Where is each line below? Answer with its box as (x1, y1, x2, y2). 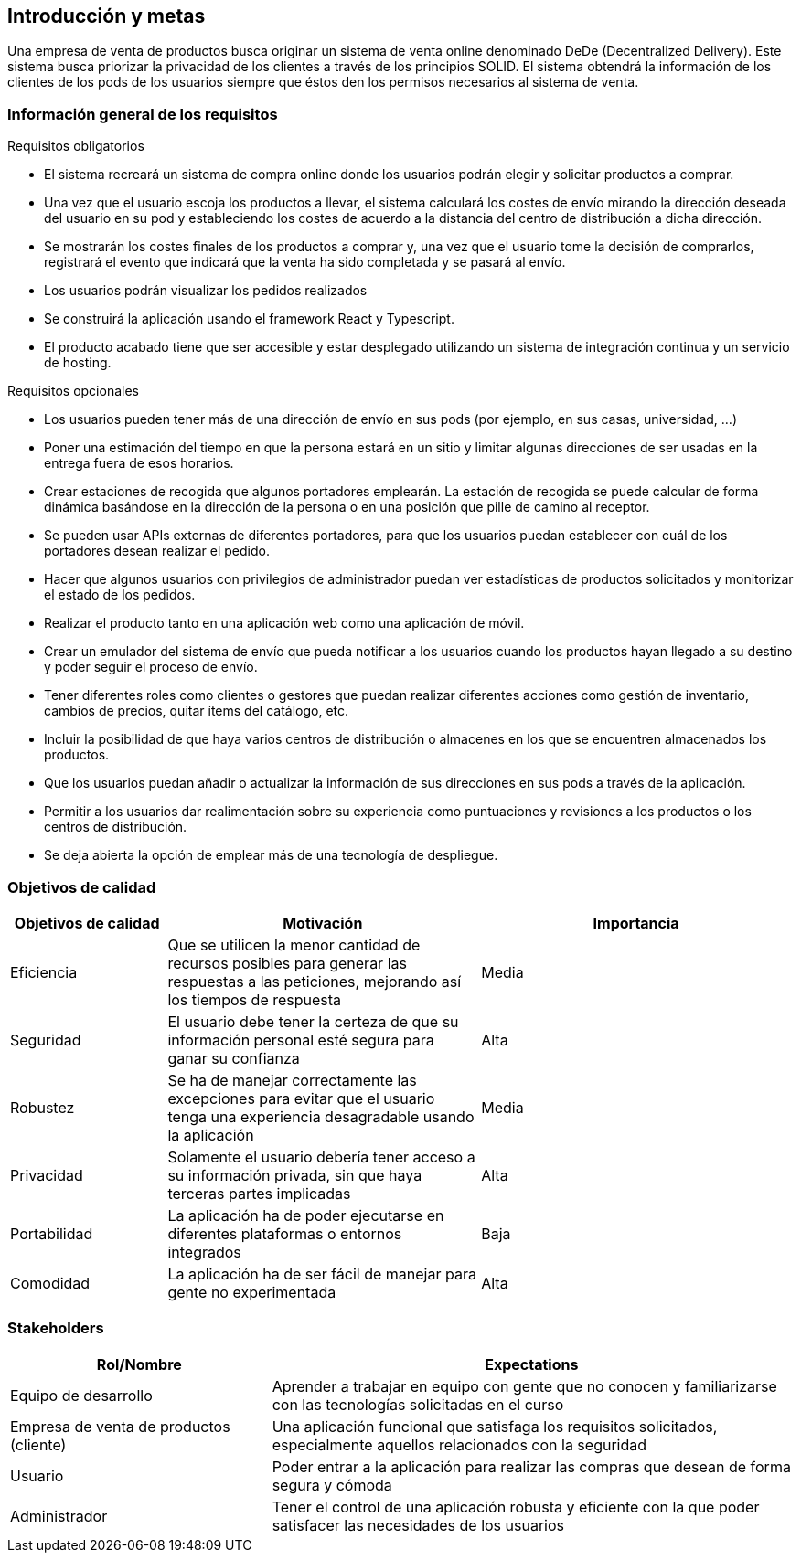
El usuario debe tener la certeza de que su (167, 1012, 459, 1031)
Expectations (485, 1354, 579, 1374)
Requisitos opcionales (7, 383, 139, 399)
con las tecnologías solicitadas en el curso (272, 1395, 564, 1414)
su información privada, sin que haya (167, 1165, 422, 1184)
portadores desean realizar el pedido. (44, 543, 270, 559)
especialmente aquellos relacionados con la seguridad (272, 1435, 647, 1454)
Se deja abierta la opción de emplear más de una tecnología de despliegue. (44, 847, 498, 864)
